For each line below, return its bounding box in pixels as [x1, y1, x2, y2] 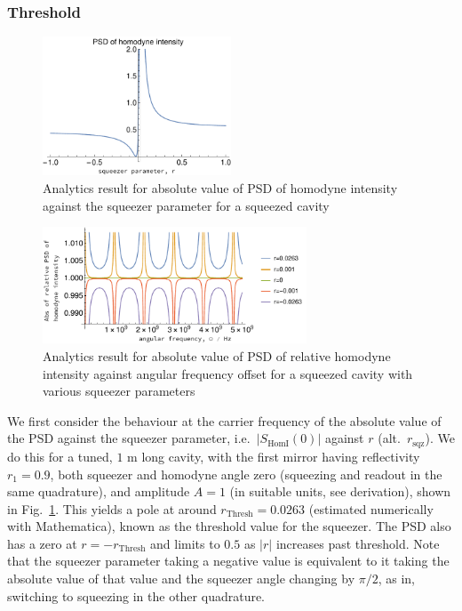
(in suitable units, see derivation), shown [229, 482, 451, 501]
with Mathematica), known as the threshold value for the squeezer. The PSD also [7, 517, 451, 535]
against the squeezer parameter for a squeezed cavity [43, 196, 330, 214]
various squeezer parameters [43, 382, 195, 400]
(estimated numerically [308, 499, 434, 518]
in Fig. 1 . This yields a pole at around [7, 499, 217, 518]
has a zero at [7, 534, 77, 552]
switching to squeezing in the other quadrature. [7, 586, 266, 605]
